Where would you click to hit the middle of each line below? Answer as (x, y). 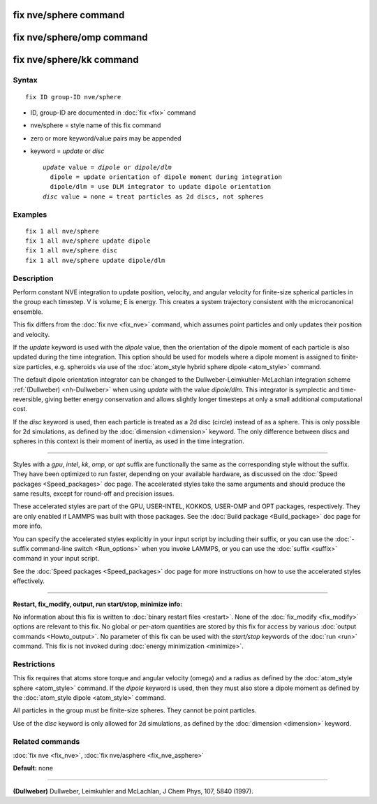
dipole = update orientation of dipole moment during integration (166, 177)
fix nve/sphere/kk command (76, 60)
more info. (28, 526)
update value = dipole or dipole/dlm (108, 167)
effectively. (29, 581)
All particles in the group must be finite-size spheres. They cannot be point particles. (135, 710)
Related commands (46, 741)
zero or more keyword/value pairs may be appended (106, 138)
